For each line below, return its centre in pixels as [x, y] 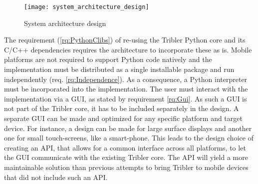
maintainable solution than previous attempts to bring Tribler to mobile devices [126, 167]
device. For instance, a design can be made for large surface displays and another [128, 128]
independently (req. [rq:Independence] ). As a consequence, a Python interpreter [126, 79]
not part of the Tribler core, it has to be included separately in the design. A [122, 108]
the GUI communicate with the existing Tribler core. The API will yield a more [126, 157]
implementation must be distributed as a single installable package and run [119, 69]
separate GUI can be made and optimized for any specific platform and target [123, 118]
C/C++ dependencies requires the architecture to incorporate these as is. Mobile [128, 49]
